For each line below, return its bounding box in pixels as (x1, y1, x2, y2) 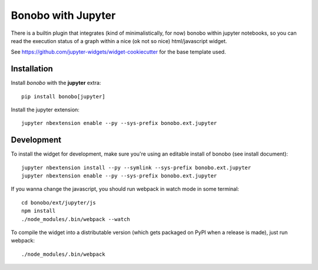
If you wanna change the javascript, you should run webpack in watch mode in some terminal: (11, 186, 240, 193)
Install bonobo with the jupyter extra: (11, 80, 101, 87)
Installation (11, 64, 53, 74)
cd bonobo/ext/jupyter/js (21, 199, 97, 206)
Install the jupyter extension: (11, 106, 79, 113)
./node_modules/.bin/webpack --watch (21, 216, 131, 222)
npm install (21, 208, 56, 215)
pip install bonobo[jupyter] (21, 93, 105, 100)
